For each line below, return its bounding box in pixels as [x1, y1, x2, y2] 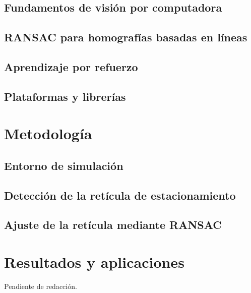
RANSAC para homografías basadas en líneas [4, 29, 247, 45]
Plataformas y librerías [4, 88, 126, 104]
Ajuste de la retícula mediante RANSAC [4, 217, 222, 232]
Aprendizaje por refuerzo [4, 58, 138, 74]
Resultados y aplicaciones [4, 252, 184, 272]
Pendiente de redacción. [4, 280, 77, 291]
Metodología [4, 123, 92, 144]
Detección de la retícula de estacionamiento [4, 187, 236, 203]
